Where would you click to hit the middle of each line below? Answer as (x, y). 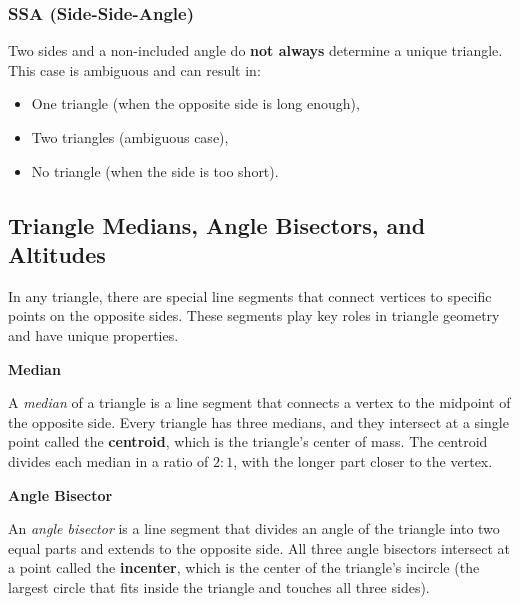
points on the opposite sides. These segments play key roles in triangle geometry (254, 315)
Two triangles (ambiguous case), (130, 137)
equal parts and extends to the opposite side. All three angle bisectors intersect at (259, 547)
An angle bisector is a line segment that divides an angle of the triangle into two (254, 528)
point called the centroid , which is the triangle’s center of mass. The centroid (248, 441)
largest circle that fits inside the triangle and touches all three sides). (219, 586)
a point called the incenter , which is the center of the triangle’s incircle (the (244, 567)
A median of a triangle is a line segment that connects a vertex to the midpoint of (259, 402)
